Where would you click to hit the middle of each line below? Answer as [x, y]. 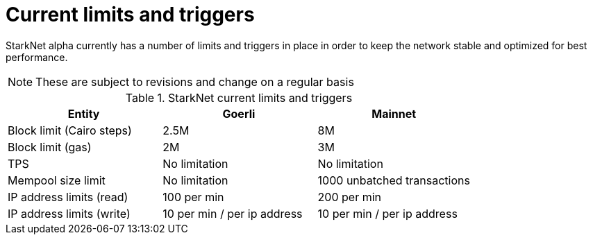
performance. [37, 57]
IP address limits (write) [69, 213]
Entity [84, 113]
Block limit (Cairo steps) [70, 130]
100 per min [193, 197]
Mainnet [394, 113]
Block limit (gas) [50, 147]
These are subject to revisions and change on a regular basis [195, 82]
